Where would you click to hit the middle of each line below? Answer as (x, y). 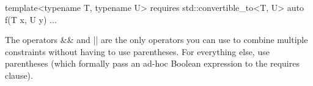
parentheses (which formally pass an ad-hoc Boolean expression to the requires (152, 63)
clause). (19, 75)
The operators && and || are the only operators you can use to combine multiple (156, 40)
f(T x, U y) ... (31, 19)
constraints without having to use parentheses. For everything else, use (137, 51)
